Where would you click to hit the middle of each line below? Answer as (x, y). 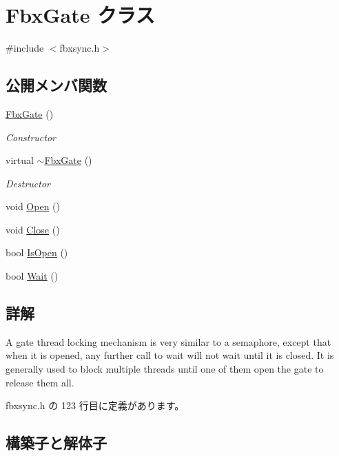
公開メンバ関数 (56, 85)
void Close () (33, 229)
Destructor (28, 183)
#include (25, 48)
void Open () (33, 206)
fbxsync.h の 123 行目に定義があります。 (95, 405)
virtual (20, 160)
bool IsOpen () (37, 252)
